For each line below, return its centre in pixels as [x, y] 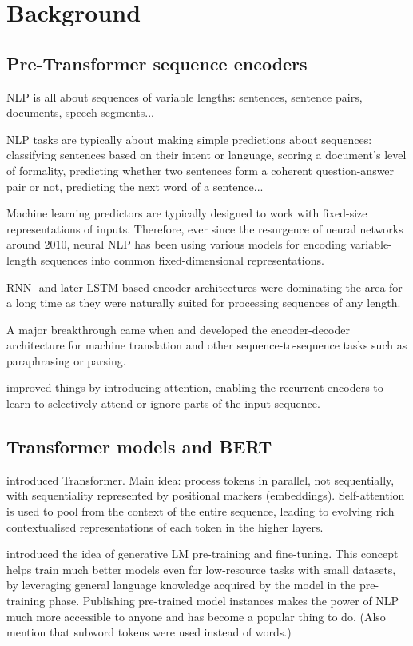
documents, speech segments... [80, 112]
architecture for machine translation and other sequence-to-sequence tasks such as [207, 345]
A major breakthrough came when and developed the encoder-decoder [178, 329]
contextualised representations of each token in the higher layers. [165, 526]
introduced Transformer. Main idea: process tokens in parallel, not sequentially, [201, 479]
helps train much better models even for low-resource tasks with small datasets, [201, 569]
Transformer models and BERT [139, 447]
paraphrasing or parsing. [66, 360]
